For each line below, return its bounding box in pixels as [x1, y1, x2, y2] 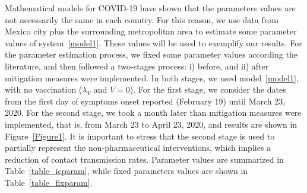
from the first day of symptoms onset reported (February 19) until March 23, [5, 94, 286, 107]
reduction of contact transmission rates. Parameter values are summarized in [5, 153, 284, 165]
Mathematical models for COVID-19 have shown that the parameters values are [5, 2, 296, 14]
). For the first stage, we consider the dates [129, 83, 286, 96]
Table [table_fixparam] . [5, 176, 93, 188]
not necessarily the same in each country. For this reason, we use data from [5, 13, 278, 26]
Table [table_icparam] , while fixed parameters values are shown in [5, 164, 248, 177]
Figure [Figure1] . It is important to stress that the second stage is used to [5, 129, 275, 142]
